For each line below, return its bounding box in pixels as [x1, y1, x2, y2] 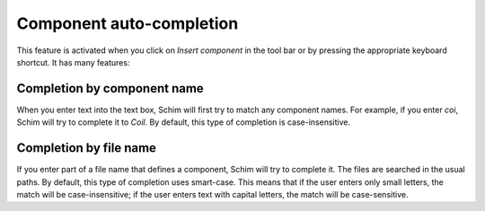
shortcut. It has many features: [16, 57, 130, 67]
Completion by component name [16, 81, 204, 96]
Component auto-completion [16, 13, 239, 33]
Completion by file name [16, 140, 157, 156]
